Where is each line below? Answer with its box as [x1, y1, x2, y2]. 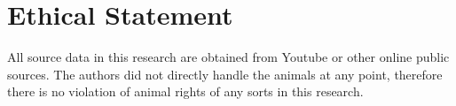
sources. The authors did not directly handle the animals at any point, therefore [7, 64, 443, 83]
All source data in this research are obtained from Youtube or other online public [7, 48, 450, 66]
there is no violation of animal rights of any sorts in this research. [7, 82, 364, 101]
